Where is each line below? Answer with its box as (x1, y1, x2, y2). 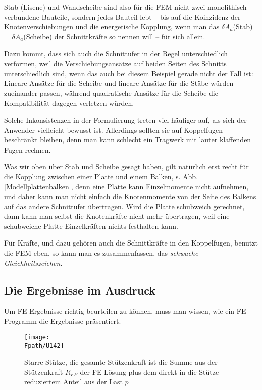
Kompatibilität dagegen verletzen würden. (4, 97, 134, 108)
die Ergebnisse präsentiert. (39, 316, 121, 326)
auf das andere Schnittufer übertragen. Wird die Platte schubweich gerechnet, (4, 201, 245, 211)
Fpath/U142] (24, 342, 64, 350)
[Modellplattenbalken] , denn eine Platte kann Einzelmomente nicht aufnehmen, (4, 181, 249, 191)
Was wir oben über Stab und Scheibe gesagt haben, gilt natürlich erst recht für (4, 161, 249, 172)
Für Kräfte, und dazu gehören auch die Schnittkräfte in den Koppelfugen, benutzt (4, 237, 258, 248)
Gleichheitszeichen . (4, 257, 63, 268)
